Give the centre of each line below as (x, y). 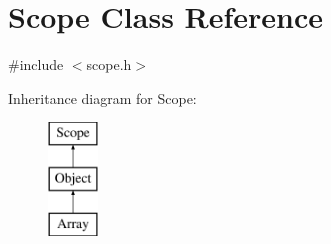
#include (36, 64)
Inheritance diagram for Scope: (102, 97)
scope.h (109, 64)
